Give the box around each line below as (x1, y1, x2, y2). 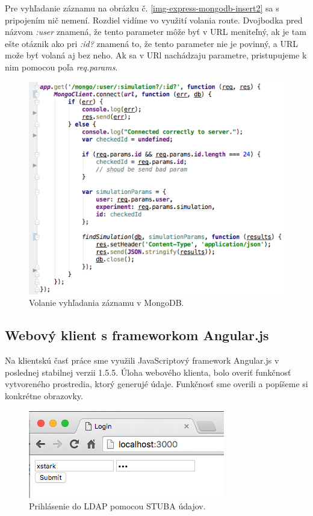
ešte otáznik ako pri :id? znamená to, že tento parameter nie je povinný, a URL (5, 37, 299, 49)
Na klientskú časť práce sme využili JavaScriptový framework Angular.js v (5, 354, 279, 367)
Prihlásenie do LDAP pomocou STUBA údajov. (29, 500, 206, 512)
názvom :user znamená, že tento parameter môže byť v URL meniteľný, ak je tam (5, 25, 306, 38)
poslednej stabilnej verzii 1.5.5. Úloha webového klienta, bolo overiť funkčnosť (5, 365, 291, 378)
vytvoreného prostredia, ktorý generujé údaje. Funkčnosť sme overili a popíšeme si (5, 378, 308, 390)
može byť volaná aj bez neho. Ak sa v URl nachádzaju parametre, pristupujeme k (5, 49, 307, 61)
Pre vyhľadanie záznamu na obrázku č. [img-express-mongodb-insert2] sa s (5, 2, 279, 14)
